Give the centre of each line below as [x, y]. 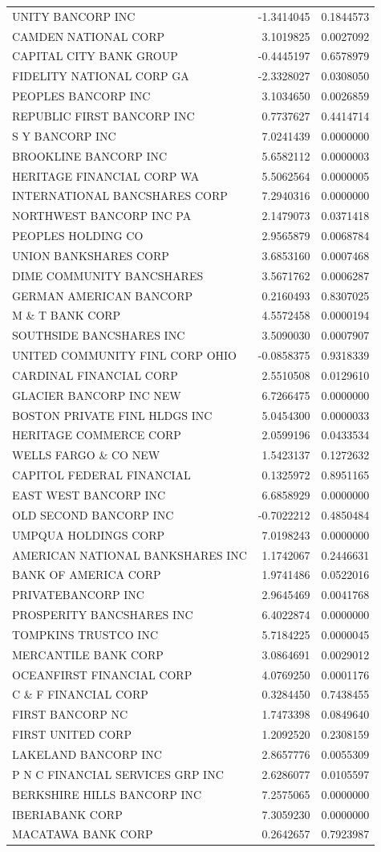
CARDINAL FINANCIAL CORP [95, 375]
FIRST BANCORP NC [70, 714]
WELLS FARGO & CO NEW [86, 455]
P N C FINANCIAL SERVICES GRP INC [118, 774]
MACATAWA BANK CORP [83, 834]
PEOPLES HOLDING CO [78, 236]
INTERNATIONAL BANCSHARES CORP [120, 196]
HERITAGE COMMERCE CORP [97, 435]
